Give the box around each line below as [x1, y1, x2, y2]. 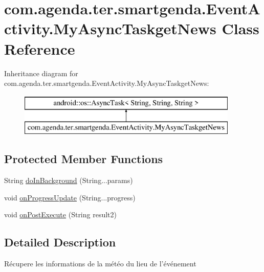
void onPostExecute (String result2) [4, 209, 117, 220]
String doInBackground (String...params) [4, 175, 133, 186]
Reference [4, 38, 75, 59]
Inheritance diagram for [4, 67, 78, 78]
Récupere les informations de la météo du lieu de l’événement [4, 258, 196, 269]
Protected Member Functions [4, 151, 163, 167]
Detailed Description [4, 234, 116, 250]
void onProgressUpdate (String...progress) [4, 192, 136, 202]
